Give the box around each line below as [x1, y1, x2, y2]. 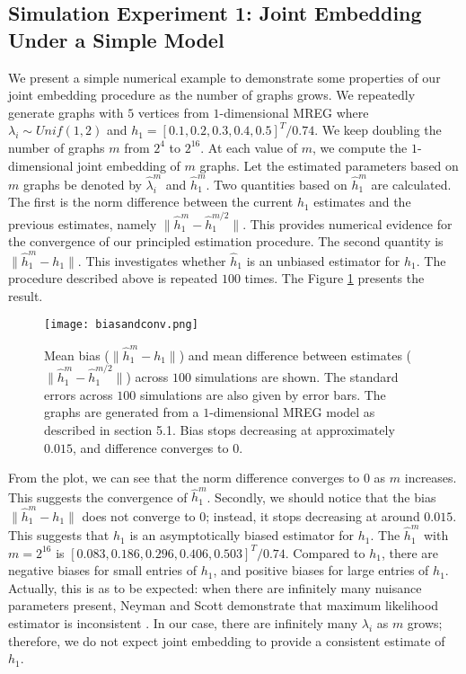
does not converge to [82, 506, 196, 525]
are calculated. [371, 174, 452, 193]
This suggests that [8, 526, 110, 545]
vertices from [137, 102, 209, 121]
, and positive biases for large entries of [213, 561, 429, 580]
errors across [44, 385, 113, 404]
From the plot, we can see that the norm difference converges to [8, 468, 360, 487]
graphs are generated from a [44, 403, 199, 421]
